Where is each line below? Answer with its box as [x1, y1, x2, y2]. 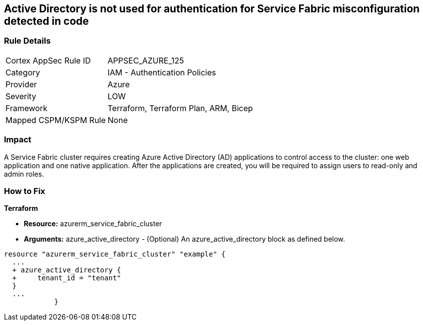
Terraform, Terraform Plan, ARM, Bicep [108, 103, 253, 113]
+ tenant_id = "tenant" [12, 274, 121, 282]
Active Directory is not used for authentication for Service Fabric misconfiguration [4, 2, 420, 15]
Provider [5, 79, 37, 89]
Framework [5, 103, 48, 113]
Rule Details [4, 36, 51, 46]
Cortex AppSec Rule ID [5, 55, 91, 65]
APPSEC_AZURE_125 [108, 55, 184, 65]
